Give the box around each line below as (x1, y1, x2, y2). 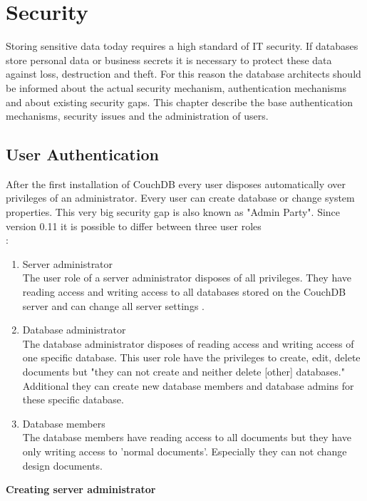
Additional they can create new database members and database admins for (22, 378, 354, 393)
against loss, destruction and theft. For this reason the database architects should (6, 66, 361, 81)
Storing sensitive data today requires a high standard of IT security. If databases (6, 38, 358, 53)
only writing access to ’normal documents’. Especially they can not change (22, 443, 347, 458)
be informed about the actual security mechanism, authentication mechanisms (6, 80, 346, 95)
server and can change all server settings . (22, 298, 205, 313)
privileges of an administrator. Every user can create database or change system (6, 190, 355, 205)
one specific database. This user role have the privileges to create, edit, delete (22, 350, 361, 365)
